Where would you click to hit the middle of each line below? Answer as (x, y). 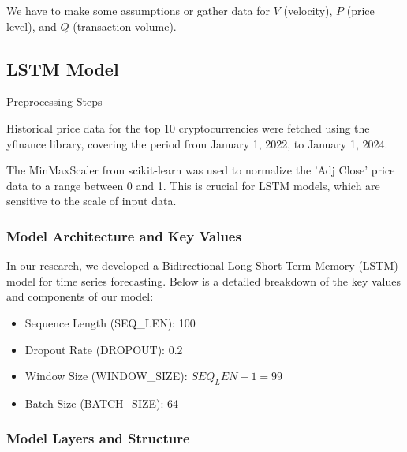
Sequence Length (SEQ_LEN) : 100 (110, 322)
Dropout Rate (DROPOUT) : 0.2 (104, 349)
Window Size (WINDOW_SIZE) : (106, 376)
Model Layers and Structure (98, 438)
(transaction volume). (125, 26)
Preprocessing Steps (54, 101)
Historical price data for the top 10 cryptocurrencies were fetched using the (188, 127)
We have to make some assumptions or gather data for (138, 10)
